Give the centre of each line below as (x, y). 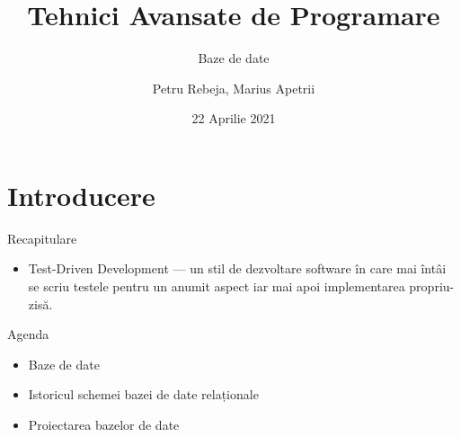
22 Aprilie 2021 (234, 118)
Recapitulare (42, 238)
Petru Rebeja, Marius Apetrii (234, 88)
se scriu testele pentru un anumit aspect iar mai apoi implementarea (217, 286)
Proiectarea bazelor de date (104, 424)
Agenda (28, 334)
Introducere (81, 195)
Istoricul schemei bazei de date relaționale (143, 394)
